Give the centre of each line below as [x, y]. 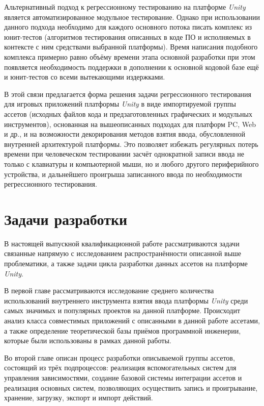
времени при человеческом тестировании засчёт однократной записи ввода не [124, 154]
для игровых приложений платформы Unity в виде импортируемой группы [120, 104]
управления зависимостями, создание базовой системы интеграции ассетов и [123, 377]
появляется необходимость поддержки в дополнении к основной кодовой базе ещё [131, 67]
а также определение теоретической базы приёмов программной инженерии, [123, 330]
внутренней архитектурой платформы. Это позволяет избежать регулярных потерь [131, 144]
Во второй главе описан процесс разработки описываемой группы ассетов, [120, 357]
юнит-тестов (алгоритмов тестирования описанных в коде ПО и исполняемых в [127, 36]
